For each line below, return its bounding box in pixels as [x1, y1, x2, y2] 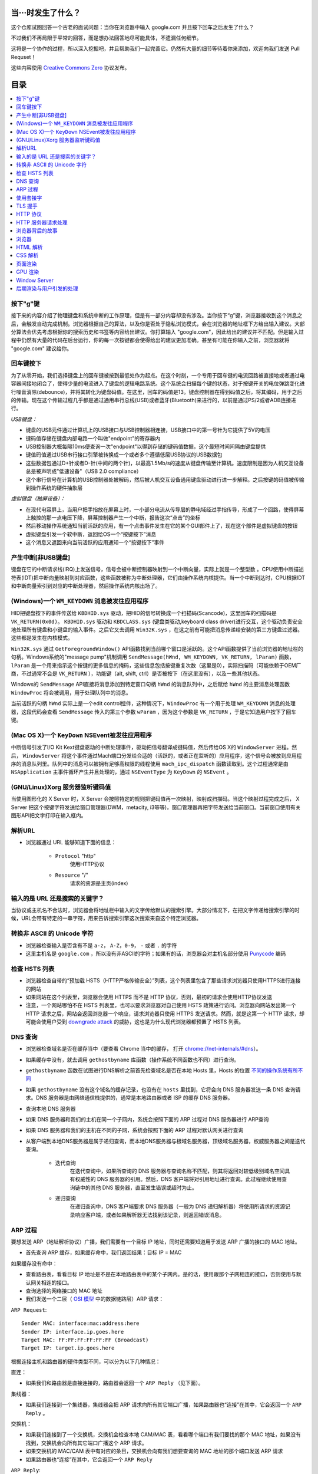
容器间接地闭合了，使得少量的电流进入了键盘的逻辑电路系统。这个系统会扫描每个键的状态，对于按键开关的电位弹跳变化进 [11, 380, 305, 387]
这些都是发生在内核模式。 [11, 634, 73, 641]
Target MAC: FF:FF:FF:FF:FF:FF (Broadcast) [21, 1336, 149, 1343]
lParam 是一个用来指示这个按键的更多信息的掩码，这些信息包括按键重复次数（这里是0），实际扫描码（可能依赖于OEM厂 [11, 662, 302, 669]
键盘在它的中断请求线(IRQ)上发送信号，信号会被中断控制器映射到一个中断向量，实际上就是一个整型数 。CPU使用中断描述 [11, 566, 304, 573]
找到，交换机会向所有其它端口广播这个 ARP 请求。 [25, 1439, 147, 1446]
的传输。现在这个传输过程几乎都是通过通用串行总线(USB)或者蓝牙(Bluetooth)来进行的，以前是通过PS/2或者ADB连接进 [11, 396, 297, 403]
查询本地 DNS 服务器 [25, 1105, 76, 1112]
